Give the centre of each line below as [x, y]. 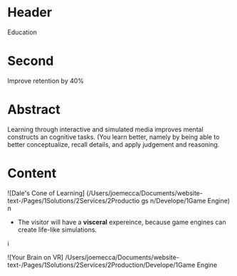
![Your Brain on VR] [36, 257]
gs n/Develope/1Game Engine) [185, 200]
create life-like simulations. [57, 230]
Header [30, 12]
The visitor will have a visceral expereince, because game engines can [122, 222]
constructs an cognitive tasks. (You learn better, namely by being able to [114, 137]
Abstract [34, 109]
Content [32, 173]
